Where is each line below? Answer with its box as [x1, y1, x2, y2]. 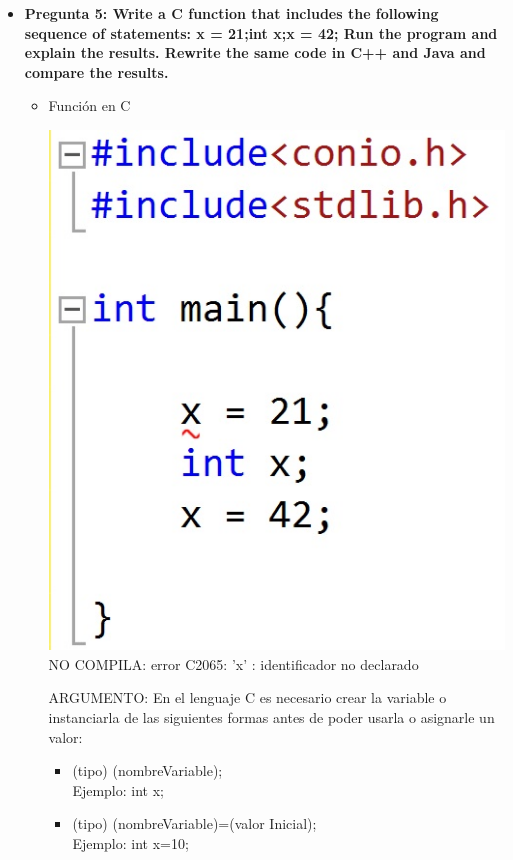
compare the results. [24, 61, 169, 82]
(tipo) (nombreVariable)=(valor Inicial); [72, 813, 317, 834]
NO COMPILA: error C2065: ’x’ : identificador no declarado [48, 653, 419, 674]
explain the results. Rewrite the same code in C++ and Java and [24, 42, 486, 63]
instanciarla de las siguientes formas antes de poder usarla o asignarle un [48, 706, 495, 727]
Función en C [48, 95, 131, 116]
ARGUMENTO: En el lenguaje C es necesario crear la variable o [48, 687, 447, 708]
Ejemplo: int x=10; [72, 832, 189, 853]
